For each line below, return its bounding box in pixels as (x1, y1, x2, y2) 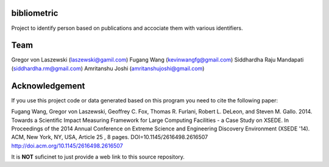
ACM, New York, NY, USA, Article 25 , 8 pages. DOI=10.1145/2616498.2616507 (11, 133, 208, 141)
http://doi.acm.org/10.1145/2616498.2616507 (11, 142, 123, 149)
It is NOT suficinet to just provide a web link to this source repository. (11, 153, 185, 161)
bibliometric (11, 8, 58, 18)
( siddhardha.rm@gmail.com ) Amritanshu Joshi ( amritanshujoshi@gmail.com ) (11, 65, 205, 72)
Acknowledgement (11, 80, 85, 91)
